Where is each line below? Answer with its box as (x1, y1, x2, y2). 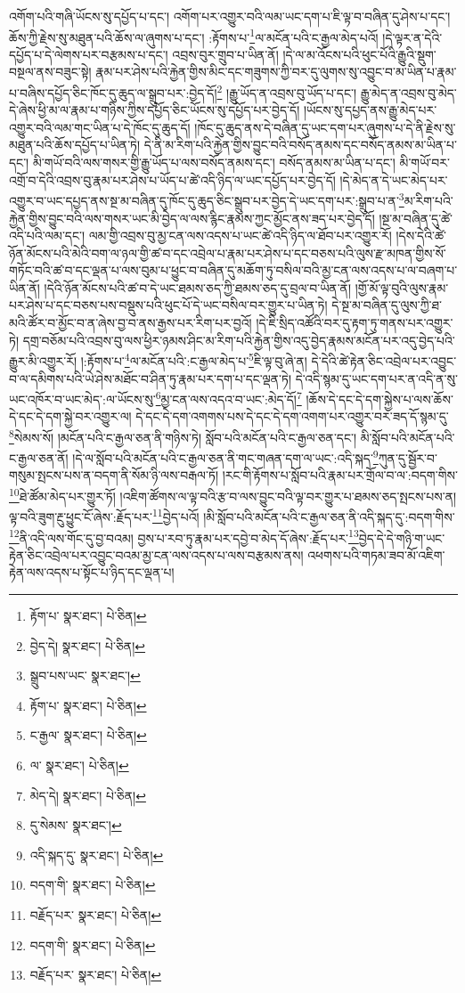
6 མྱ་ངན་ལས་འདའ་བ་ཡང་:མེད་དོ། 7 (155, 387, 302, 408)
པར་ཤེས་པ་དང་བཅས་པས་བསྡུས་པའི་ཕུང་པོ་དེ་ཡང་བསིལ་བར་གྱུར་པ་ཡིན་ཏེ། (9, 296, 328, 314)
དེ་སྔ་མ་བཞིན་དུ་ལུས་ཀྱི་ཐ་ (331, 296, 442, 314)
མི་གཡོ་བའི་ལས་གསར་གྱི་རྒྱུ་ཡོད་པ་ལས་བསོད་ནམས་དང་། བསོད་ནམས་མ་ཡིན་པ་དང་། (32, 153, 396, 172)
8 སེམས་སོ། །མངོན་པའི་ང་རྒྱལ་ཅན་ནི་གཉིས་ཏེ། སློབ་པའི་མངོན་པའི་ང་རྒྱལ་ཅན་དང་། (9, 425, 357, 446)
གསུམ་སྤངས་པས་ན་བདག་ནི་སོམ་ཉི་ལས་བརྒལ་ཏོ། (9, 466, 219, 484)
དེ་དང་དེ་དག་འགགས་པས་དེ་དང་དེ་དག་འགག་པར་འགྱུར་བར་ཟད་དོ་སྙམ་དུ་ (135, 407, 449, 426)
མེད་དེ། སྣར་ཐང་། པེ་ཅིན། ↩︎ (29, 785, 146, 804)
